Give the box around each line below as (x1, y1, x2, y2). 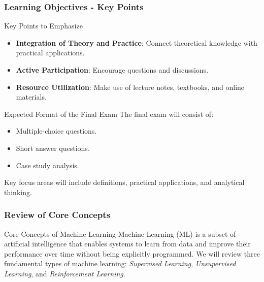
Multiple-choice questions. (16, 126, 97, 136)
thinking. (4, 186, 32, 197)
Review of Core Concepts (4, 208, 111, 221)
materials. (16, 91, 47, 102)
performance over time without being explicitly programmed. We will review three (4, 248, 260, 259)
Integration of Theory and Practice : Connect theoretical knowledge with (16, 37, 257, 48)
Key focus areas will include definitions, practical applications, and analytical (4, 177, 245, 187)
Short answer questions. (16, 142, 90, 153)
